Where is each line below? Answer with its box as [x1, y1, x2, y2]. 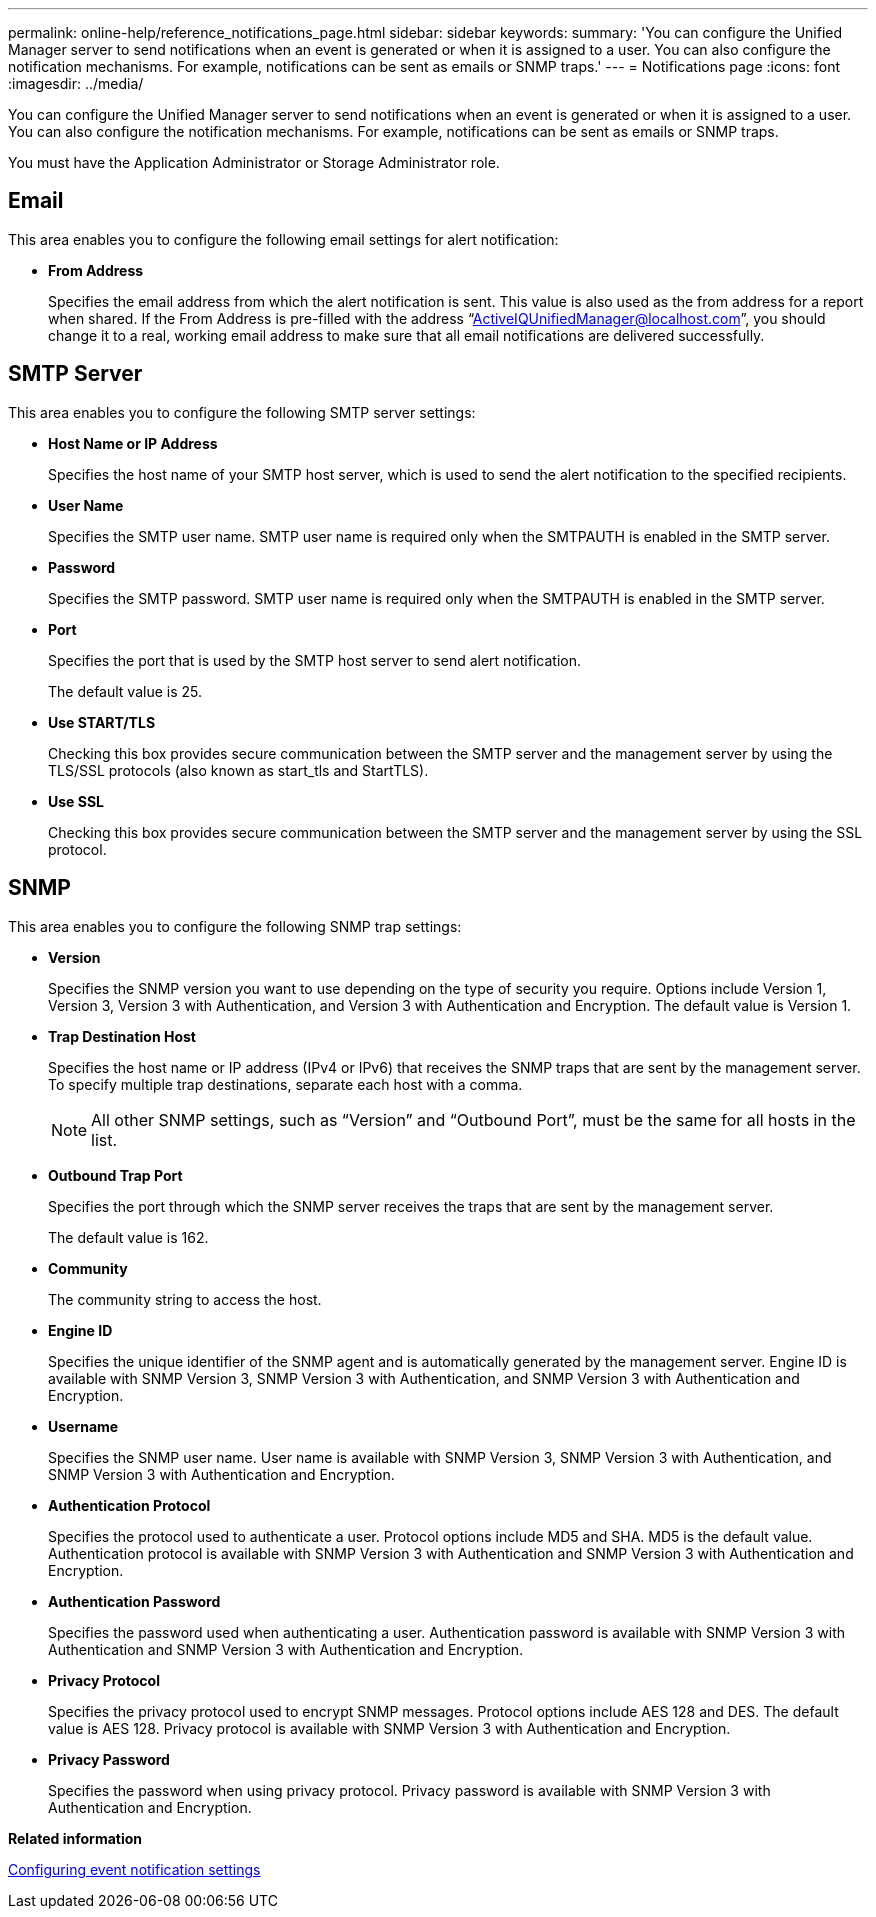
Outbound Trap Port [48, 1166, 183, 1184]
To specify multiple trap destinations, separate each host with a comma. [48, 1075, 523, 1093]
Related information [8, 1829, 143, 1847]
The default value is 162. [48, 1228, 209, 1246]
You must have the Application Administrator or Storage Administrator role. [8, 154, 500, 171]
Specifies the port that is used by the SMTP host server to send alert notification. [48, 651, 581, 669]
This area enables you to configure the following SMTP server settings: [8, 403, 476, 421]
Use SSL [48, 792, 104, 810]
